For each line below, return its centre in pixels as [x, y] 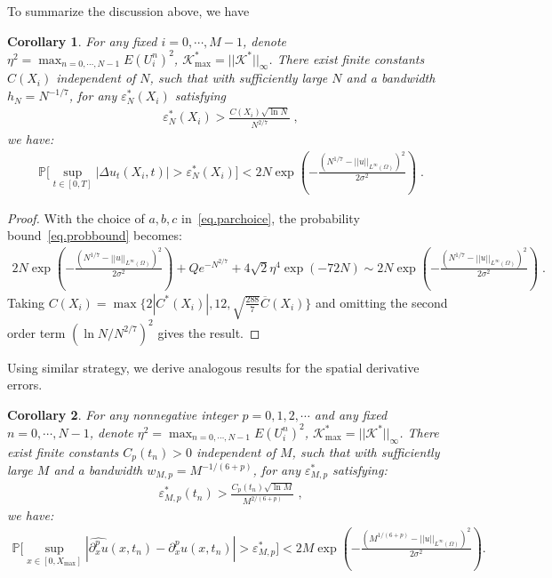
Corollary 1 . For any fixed [82, 40]
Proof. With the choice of [76, 217]
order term [36, 332]
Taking [26, 302]
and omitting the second [381, 302]
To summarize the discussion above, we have [128, 11]
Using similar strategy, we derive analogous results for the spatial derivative [213, 367]
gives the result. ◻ [209, 332]
